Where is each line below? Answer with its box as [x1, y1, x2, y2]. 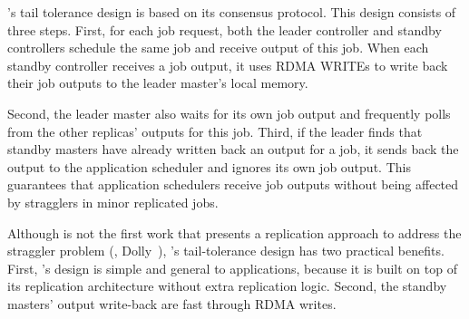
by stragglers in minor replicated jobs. [7, 192, 219, 211]
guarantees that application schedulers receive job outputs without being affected [7, 175, 459, 194]
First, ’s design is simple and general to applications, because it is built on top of [7, 258, 457, 277]
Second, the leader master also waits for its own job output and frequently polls [7, 103, 451, 122]
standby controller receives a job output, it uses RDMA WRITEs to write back [7, 55, 448, 74]
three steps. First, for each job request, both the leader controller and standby [7, 20, 442, 39]
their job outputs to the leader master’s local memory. [7, 73, 308, 92]
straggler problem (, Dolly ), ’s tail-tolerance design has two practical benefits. [7, 241, 445, 260]
